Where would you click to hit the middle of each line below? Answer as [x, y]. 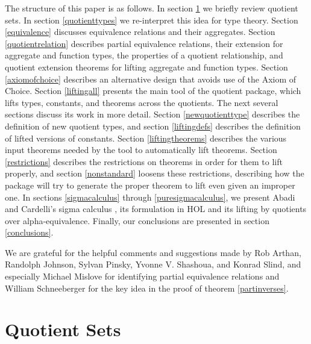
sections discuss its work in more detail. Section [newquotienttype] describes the [152, 114]
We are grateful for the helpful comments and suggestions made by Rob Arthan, [153, 252]
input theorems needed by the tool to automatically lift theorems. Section [141, 150]
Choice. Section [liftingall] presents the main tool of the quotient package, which [153, 91]
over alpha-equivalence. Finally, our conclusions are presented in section [137, 220]
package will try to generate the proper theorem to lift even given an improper [150, 185]
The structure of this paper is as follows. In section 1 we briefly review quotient [152, 8]
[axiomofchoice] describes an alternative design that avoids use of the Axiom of [151, 79]
